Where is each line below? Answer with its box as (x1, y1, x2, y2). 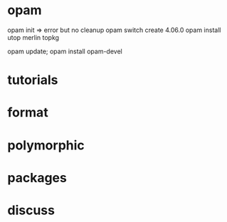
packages (7, 169, 68, 186)
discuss (7, 202, 56, 218)
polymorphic (7, 137, 85, 153)
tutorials (7, 72, 58, 88)
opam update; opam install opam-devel (7, 47, 122, 55)
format (7, 105, 48, 121)
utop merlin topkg (7, 33, 59, 41)
